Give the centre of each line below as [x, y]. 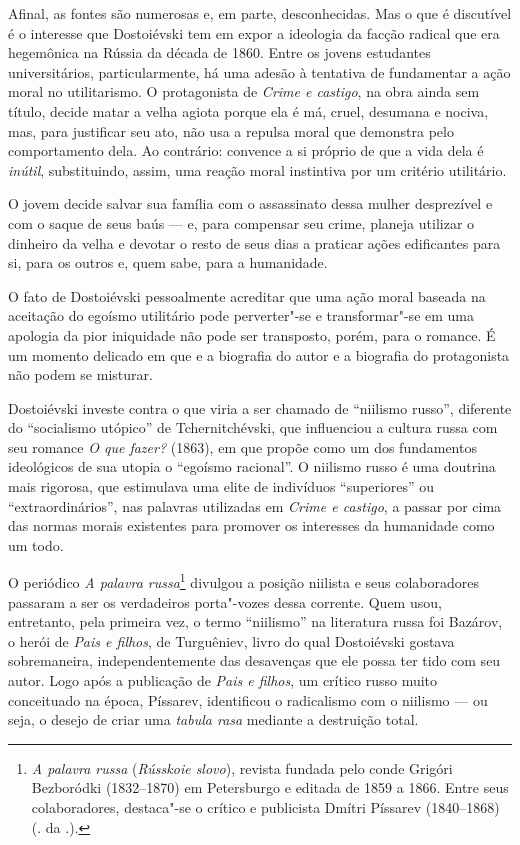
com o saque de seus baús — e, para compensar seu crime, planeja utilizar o [241, 222]
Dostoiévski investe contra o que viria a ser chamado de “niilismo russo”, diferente [260, 407]
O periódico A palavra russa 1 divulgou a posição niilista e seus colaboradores [244, 581]
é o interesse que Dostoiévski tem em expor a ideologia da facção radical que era [254, 32]
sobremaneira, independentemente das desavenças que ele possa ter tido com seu [254, 660]
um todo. [36, 544]
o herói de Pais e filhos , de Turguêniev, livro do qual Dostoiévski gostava [231, 640]
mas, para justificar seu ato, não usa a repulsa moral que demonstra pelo [231, 130]
